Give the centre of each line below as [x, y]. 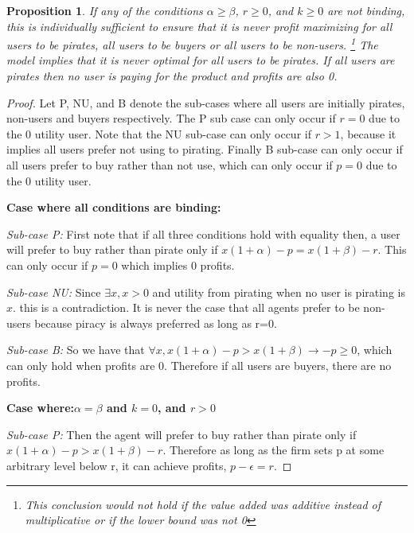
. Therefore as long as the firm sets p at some [273, 450]
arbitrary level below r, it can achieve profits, [117, 465]
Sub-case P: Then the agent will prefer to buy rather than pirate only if [182, 434]
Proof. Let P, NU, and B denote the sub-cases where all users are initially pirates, [206, 102]
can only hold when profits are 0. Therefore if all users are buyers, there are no [199, 365]
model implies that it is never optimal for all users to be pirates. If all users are [201, 60]
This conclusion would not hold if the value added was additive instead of [203, 504]
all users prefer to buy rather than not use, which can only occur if [170, 165]
